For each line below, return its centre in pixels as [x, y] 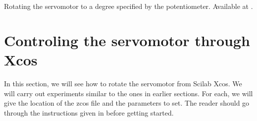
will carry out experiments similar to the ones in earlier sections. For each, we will [128, 93]
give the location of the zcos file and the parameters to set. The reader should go [127, 103]
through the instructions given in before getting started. [89, 112]
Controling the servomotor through [127, 40]
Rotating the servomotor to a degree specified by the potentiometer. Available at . [128, 6]
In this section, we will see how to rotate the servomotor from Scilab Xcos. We [123, 83]
